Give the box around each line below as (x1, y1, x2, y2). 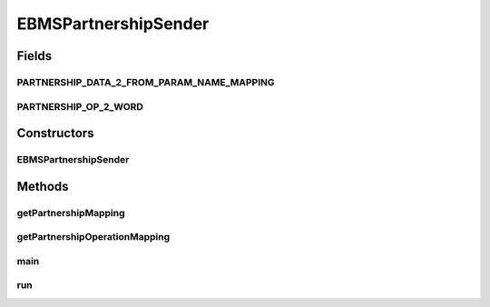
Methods (16, 178, 69, 194)
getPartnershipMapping (16, 206, 125, 219)
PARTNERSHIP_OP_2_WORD (16, 100, 144, 113)
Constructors (16, 125, 94, 141)
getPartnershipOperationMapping (16, 231, 171, 243)
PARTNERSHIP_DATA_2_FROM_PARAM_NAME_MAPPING (16, 75, 276, 88)
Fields (16, 48, 53, 64)
